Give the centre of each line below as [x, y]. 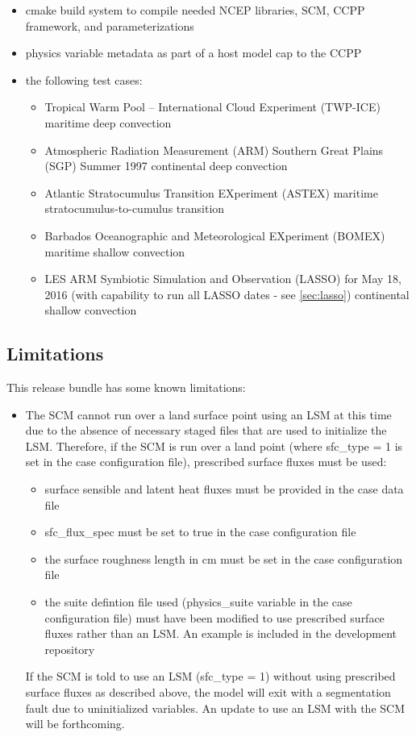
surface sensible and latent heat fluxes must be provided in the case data [224, 489]
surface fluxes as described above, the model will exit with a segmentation [208, 692]
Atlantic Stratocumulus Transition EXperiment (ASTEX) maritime [211, 192]
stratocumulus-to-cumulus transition [135, 208]
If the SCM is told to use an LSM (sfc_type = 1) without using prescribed [210, 676]
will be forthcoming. [75, 724]
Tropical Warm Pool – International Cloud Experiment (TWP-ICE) [212, 107]
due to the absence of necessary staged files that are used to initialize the [206, 430]
